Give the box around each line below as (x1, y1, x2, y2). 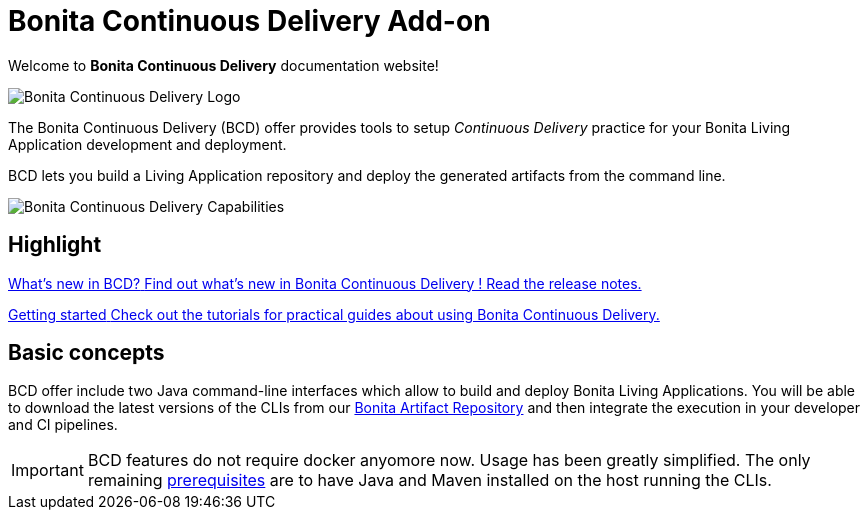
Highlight (8, 232, 102, 258)
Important (11, 460, 84, 481)
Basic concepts (8, 340, 165, 366)
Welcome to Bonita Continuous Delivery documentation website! (8, 56, 439, 74)
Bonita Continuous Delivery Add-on (8, 4, 491, 38)
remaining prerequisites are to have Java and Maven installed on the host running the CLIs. (87, 470, 772, 491)
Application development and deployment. (8, 135, 287, 153)
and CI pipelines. (8, 416, 118, 434)
